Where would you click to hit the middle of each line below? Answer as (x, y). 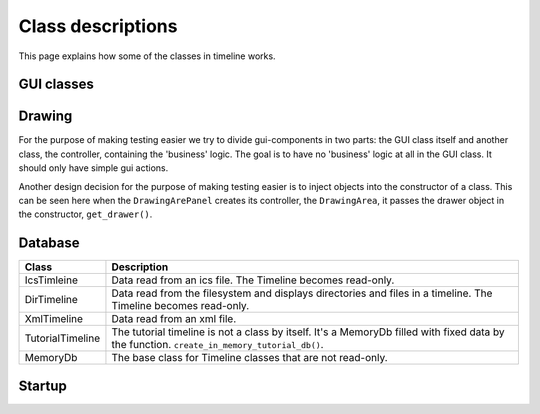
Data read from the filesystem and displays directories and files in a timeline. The (302, 293)
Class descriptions (98, 26)
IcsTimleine (51, 280)
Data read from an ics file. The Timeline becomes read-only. (253, 280)
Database (49, 243)
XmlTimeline (54, 319)
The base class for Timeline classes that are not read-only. (250, 358)
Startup (42, 385)
